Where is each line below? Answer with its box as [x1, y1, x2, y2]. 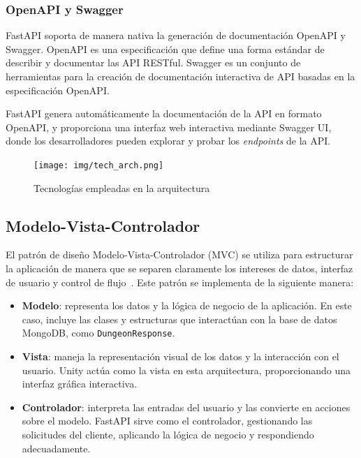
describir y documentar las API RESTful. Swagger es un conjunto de [6, 55, 301, 70]
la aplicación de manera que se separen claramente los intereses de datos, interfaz [6, 261, 353, 276]
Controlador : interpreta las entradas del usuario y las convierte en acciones [22, 399, 351, 414]
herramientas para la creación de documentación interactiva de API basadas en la [6, 69, 355, 83]
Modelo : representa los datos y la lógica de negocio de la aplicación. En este [22, 298, 352, 313]
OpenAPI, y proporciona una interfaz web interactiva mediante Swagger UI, [6, 119, 332, 134]
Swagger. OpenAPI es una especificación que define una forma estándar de [6, 41, 325, 56]
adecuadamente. [22, 441, 91, 455]
